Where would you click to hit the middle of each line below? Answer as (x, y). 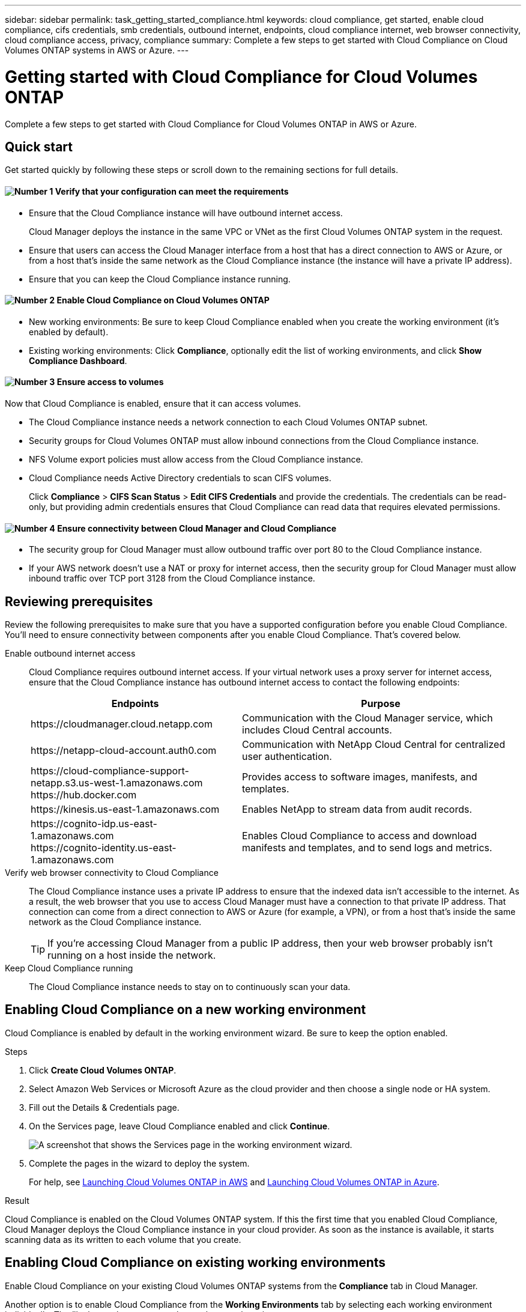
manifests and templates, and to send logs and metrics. (367, 848)
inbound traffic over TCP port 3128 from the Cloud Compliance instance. (172, 579)
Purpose (381, 704)
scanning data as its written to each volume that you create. (123, 1239)
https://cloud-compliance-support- (110, 771)
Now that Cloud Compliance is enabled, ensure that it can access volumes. (153, 403)
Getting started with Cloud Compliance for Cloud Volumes (241, 77)
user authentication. (287, 757)
